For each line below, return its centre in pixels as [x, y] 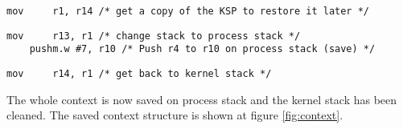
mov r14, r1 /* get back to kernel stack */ [139, 73]
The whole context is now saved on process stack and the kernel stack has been [202, 99]
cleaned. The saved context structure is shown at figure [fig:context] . [175, 115]
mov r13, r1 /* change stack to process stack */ [154, 36]
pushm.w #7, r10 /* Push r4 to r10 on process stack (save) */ [202, 49]
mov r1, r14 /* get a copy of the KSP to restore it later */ [188, 11]
